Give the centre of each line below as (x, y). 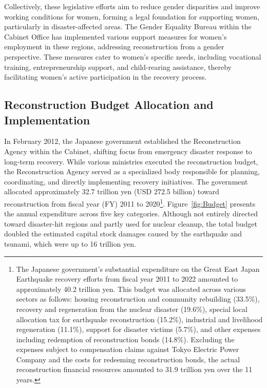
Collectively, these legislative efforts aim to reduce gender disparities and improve (132, 6)
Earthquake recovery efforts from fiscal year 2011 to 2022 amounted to (127, 279)
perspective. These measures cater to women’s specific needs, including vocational (133, 56)
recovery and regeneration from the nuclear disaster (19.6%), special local (132, 309)
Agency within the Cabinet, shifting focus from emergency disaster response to (128, 151)
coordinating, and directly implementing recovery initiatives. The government (126, 181)
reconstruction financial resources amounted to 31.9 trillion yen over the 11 (134, 369)
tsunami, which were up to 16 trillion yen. (70, 243)
